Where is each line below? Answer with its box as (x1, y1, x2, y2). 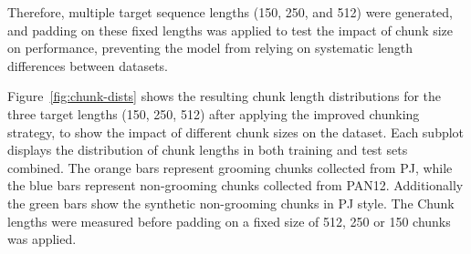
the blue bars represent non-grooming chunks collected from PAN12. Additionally (7, 176, 464, 195)
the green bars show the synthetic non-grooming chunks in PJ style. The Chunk (7, 193, 455, 212)
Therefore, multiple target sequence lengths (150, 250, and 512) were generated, (7, 3, 453, 21)
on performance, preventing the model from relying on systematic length (7, 38, 413, 57)
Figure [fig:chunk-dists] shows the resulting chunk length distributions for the (7, 86, 442, 106)
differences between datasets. (7, 56, 169, 75)
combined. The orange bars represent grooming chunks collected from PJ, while (7, 157, 453, 177)
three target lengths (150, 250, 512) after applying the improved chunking (7, 104, 420, 123)
